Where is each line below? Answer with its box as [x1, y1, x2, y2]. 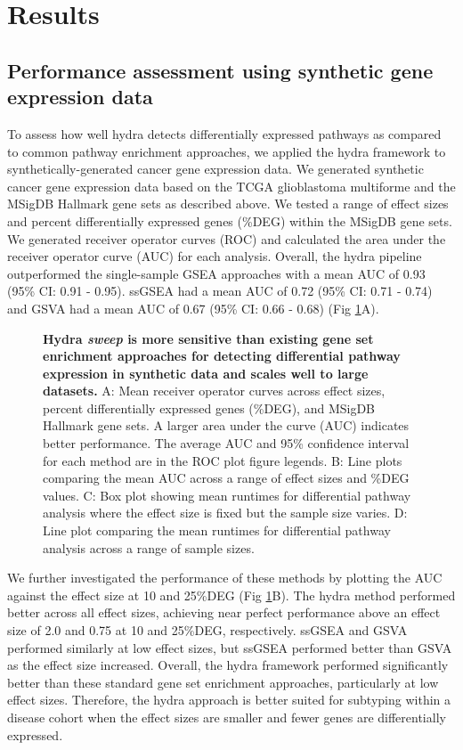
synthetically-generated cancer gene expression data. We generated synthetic [7, 159, 424, 178]
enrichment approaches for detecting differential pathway [43, 346, 401, 365]
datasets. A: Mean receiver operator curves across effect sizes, [43, 381, 386, 400]
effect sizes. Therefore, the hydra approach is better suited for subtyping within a [7, 690, 451, 709]
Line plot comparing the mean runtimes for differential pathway [43, 521, 391, 540]
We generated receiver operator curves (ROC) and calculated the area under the [7, 229, 446, 248]
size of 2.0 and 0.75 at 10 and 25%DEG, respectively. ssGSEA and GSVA [7, 621, 408, 639]
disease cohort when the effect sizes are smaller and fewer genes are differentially [7, 707, 446, 726]
